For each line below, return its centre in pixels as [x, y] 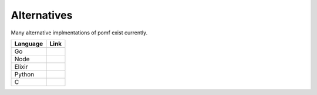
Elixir [21, 66]
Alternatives [42, 15]
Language [29, 44]
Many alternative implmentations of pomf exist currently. [79, 33]
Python [24, 74]
